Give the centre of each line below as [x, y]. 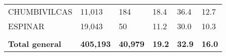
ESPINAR [26, 26]
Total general [35, 44]
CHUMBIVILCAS [40, 11]
